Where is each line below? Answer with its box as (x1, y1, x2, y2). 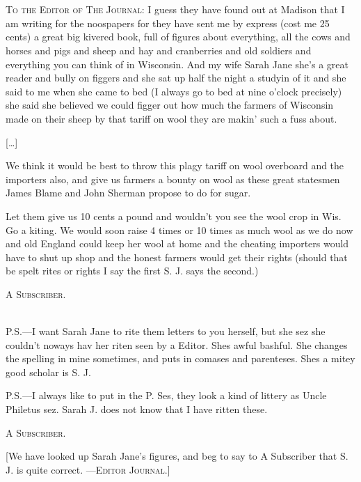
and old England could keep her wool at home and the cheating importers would (6, 236, 349, 251)
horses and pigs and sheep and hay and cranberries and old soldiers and (6, 42, 312, 57)
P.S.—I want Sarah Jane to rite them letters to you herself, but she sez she (6, 324, 326, 339)
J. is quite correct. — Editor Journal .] (6, 462, 170, 476)
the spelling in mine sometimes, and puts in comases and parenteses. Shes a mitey (6, 351, 355, 366)
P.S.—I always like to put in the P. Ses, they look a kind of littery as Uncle (6, 388, 327, 403)
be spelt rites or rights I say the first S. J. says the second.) (6, 263, 259, 278)
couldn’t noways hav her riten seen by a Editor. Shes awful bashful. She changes (6, 337, 348, 352)
